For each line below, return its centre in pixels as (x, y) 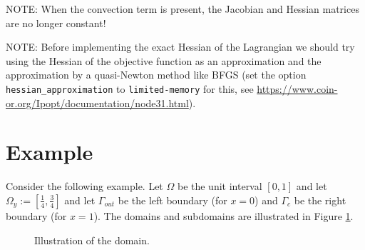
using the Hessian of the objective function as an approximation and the (164, 60)
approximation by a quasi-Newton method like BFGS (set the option (156, 75)
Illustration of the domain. (92, 240)
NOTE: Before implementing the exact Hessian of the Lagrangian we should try (180, 47)
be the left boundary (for (173, 200)
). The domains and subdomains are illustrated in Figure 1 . (223, 215)
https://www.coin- (297, 88)
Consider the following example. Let (84, 186)
